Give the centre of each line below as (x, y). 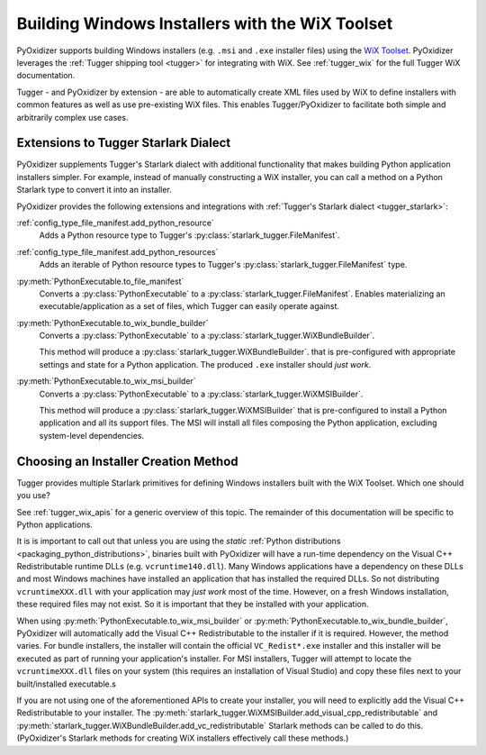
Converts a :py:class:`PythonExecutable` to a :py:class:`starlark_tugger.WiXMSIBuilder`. (201, 394)
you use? (34, 496)
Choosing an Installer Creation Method (127, 461)
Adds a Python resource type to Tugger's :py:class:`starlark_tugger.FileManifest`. (189, 235)
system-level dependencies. (92, 435)
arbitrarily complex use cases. (72, 117)
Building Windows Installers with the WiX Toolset (205, 23)
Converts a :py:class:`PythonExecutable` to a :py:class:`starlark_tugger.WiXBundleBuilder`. (207, 336)
